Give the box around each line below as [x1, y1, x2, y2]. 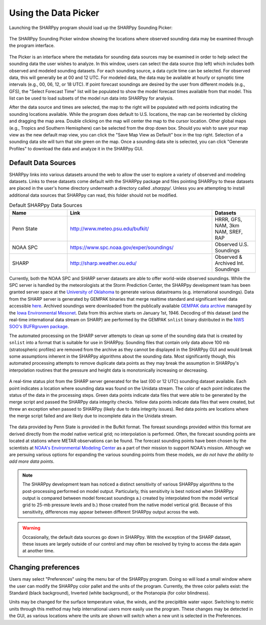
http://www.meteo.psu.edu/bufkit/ [69, 225, 149, 232]
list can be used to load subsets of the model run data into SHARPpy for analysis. [9, 95, 174, 101]
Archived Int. [214, 259, 245, 266]
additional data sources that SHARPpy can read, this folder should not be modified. [9, 192, 178, 198]
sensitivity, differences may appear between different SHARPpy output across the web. [22, 509, 199, 515]
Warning [22, 525, 40, 531]
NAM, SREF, [214, 228, 243, 235]
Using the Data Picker [9, 7, 100, 18]
